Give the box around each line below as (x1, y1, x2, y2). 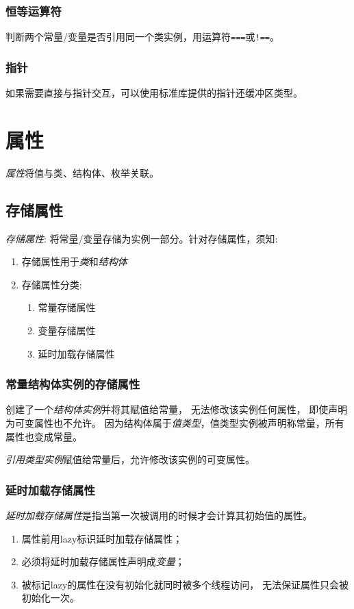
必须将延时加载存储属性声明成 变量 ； (21, 554, 185, 569)
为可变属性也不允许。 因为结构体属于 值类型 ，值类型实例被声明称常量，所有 (5, 415, 344, 430)
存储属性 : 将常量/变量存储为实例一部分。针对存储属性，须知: (5, 231, 278, 245)
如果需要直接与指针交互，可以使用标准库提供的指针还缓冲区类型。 (5, 86, 303, 100)
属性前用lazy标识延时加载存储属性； (21, 531, 183, 545)
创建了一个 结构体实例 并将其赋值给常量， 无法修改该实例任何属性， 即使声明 (5, 402, 348, 417)
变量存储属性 (38, 323, 96, 337)
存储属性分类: (21, 277, 82, 291)
